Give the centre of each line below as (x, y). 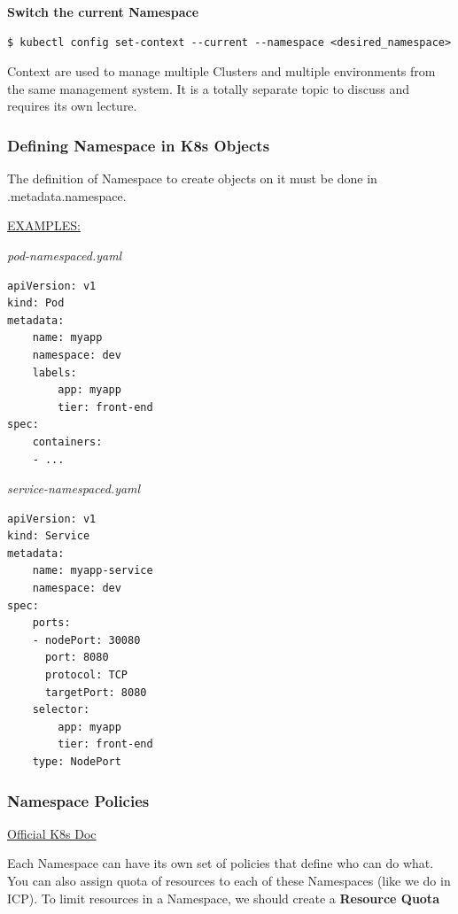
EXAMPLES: (44, 225)
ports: (51, 623)
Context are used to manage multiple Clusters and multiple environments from (221, 71)
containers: (67, 442)
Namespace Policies (78, 800)
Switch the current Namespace (103, 12)
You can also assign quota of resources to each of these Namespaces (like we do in (229, 880)
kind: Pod (36, 303)
